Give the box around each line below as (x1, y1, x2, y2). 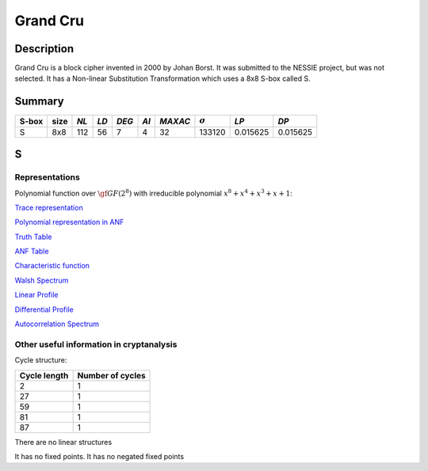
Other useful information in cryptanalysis (14, 339, 178, 350)
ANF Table (14, 246, 49, 256)
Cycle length (19, 370, 69, 381)
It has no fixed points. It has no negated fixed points (14, 451, 185, 461)
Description (14, 42, 75, 55)
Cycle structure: (14, 355, 67, 365)
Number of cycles (77, 370, 146, 381)
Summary (14, 95, 64, 108)
